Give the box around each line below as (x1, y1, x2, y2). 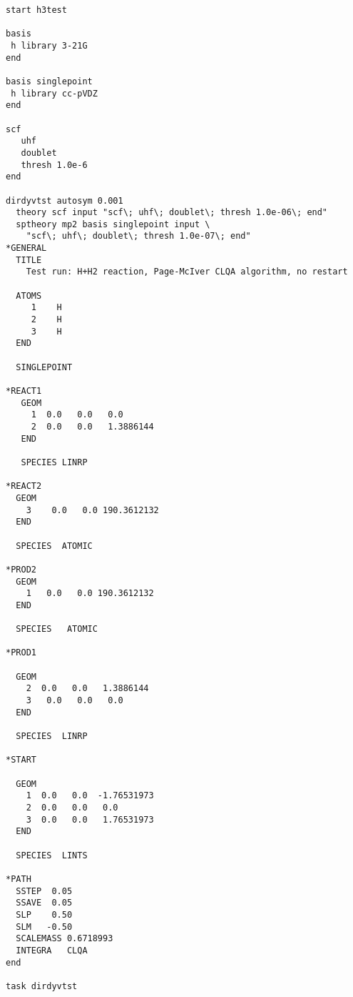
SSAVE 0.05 (16, 898, 73, 908)
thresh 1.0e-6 (21, 159, 88, 170)
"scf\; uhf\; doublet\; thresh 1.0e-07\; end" (26, 231, 251, 242)
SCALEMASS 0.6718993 (16, 933, 113, 944)
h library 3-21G (11, 40, 88, 51)
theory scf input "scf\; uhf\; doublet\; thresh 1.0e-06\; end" (16, 207, 328, 218)
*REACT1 (6, 386, 42, 396)
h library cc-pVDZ (11, 88, 98, 99)
